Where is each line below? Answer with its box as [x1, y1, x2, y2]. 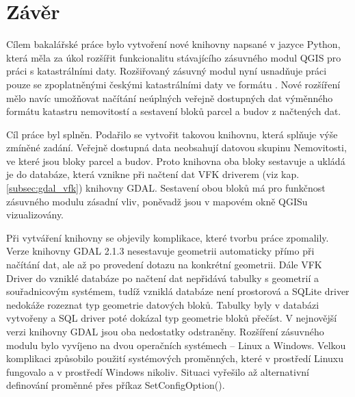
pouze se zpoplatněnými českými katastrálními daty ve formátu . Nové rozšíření [6, 77, 341, 91]
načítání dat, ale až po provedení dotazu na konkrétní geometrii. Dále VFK [6, 257, 322, 272]
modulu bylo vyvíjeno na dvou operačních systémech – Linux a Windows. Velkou [6, 337, 346, 352]
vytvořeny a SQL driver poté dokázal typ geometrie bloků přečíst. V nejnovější [6, 311, 337, 325]
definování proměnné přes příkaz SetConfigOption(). [6, 378, 225, 392]
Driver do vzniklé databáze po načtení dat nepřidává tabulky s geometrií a [6, 270, 319, 285]
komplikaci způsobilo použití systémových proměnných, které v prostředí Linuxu [6, 351, 344, 366]
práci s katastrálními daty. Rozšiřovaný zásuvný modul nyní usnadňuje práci [6, 64, 327, 78]
